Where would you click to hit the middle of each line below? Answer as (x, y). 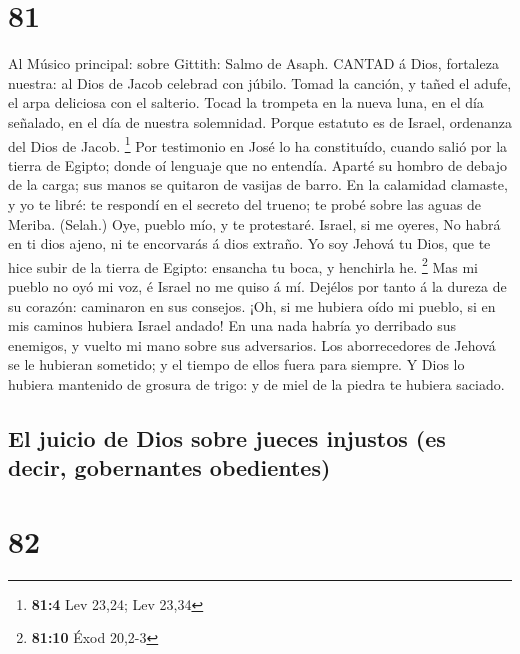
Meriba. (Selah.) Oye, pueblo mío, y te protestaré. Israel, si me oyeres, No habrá (254, 223)
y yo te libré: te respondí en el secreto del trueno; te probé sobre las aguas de (245, 203)
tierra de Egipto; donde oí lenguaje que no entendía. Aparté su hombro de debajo (258, 164)
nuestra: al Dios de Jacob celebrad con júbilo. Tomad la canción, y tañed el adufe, (260, 82)
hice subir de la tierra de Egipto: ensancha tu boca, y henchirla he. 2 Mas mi (243, 265)
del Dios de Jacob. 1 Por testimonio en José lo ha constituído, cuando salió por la (258, 144)
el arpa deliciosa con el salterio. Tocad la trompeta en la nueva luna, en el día (246, 102)
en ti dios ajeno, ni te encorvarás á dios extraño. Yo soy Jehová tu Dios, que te (249, 243)
